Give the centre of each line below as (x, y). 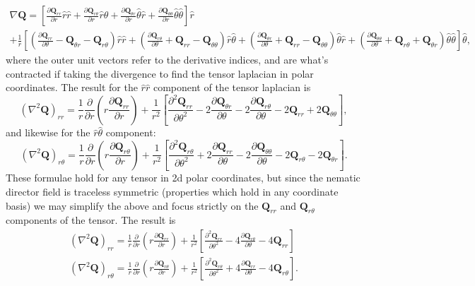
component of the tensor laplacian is (232, 87)
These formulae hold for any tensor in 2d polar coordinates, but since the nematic (183, 178)
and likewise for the (48, 132)
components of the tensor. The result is (91, 220)
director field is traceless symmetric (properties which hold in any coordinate (172, 191)
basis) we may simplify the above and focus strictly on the (132, 205)
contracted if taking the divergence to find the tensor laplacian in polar (160, 73)
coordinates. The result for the (72, 87)
